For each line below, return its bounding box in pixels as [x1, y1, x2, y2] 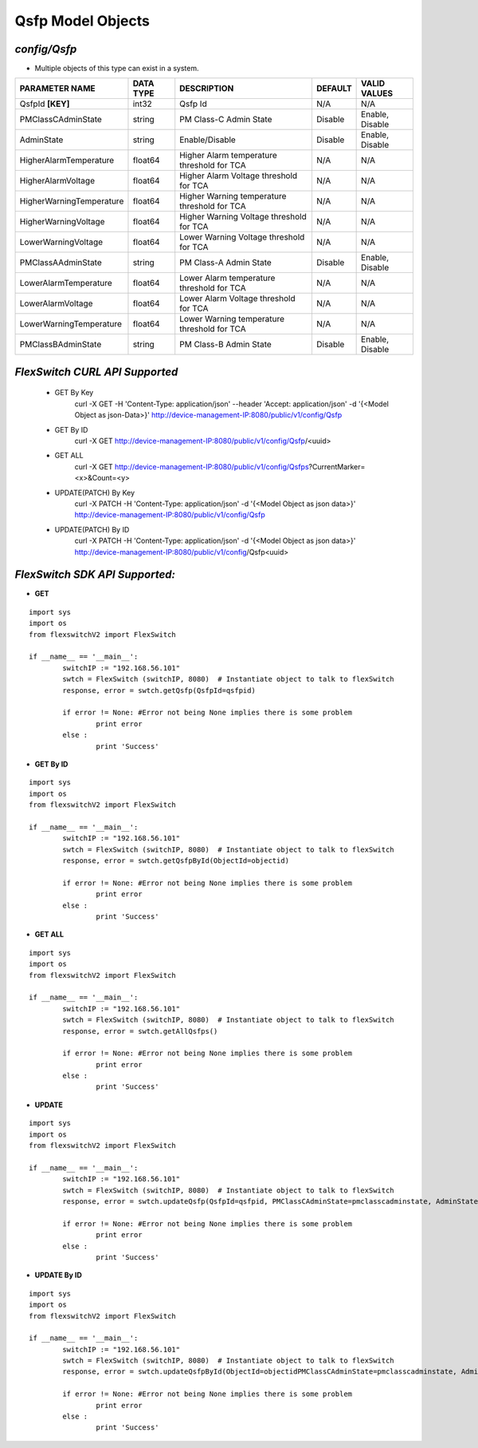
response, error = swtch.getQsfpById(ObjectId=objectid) [62, 857, 290, 865]
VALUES [361, 88, 394, 99]
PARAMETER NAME [19, 83, 96, 94]
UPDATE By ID [34, 1270, 83, 1280]
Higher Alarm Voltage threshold [179, 170, 298, 181]
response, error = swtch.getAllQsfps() [62, 1027, 218, 1035]
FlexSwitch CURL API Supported [14, 365, 178, 378]
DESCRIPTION [179, 83, 234, 94]
